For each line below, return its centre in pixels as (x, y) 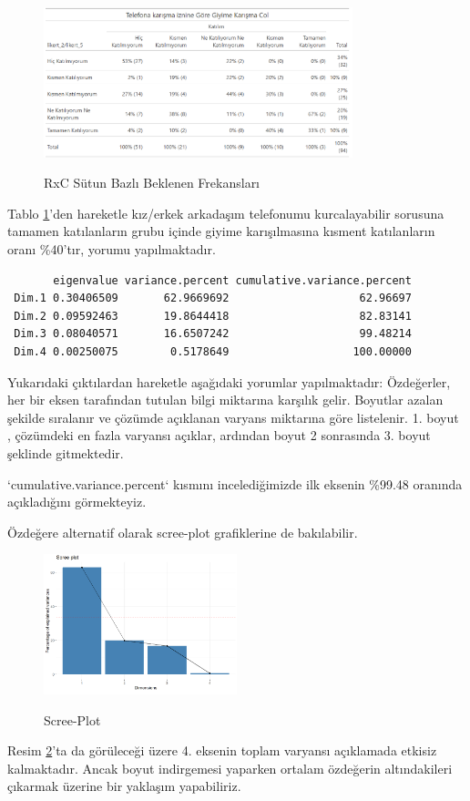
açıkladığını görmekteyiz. (77, 502)
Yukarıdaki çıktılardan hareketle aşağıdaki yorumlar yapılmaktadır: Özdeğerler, (229, 381)
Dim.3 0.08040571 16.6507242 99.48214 (213, 334)
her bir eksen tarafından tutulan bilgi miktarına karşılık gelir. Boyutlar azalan (225, 400)
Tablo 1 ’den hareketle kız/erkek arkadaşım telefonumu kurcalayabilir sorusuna (226, 213)
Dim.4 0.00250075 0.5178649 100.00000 (213, 351)
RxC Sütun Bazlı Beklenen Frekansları (152, 183)
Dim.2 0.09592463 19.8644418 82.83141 (213, 316)
